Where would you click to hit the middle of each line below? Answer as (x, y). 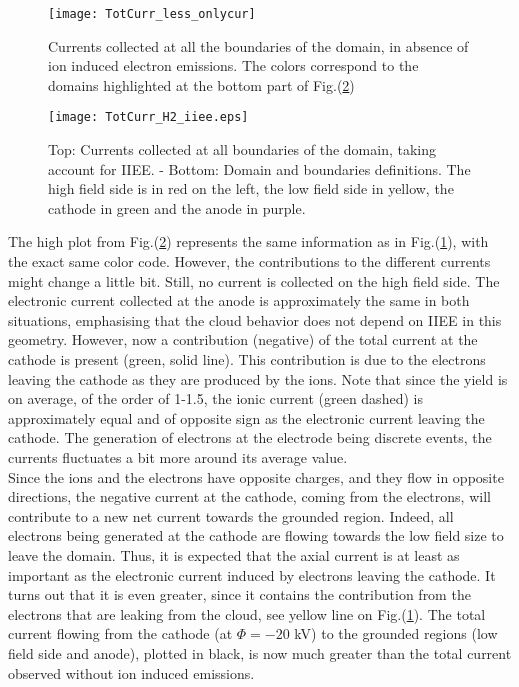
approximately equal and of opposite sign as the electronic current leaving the (246, 417)
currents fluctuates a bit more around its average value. (178, 457)
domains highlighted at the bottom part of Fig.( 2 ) (201, 84)
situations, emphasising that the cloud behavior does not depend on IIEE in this (255, 319)
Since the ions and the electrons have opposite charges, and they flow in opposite (256, 476)
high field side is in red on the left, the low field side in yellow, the (251, 188)
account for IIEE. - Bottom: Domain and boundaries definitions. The (259, 168)
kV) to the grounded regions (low (396, 633)
